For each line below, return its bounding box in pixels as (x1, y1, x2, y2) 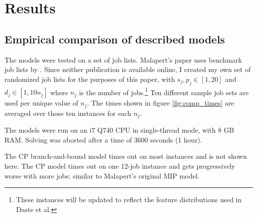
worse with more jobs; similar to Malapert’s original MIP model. (4, 170, 200, 181)
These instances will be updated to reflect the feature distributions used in (16, 194, 242, 205)
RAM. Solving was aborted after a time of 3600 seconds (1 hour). (4, 134, 202, 145)
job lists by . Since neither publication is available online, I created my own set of (4, 64, 251, 74)
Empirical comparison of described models (4, 31, 225, 46)
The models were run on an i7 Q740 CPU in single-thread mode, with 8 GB (4, 125, 234, 135)
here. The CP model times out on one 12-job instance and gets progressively (4, 160, 235, 171)
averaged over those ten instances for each (4, 108, 131, 118)
